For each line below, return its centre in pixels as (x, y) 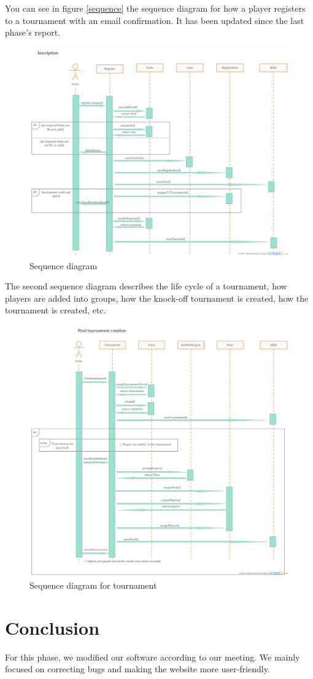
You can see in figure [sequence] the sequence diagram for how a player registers (155, 8)
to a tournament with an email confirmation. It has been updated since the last (155, 20)
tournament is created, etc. (56, 310)
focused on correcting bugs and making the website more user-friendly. (137, 669)
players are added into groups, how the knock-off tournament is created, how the (157, 298)
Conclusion (52, 627)
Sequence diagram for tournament (93, 585)
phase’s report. (33, 32)
